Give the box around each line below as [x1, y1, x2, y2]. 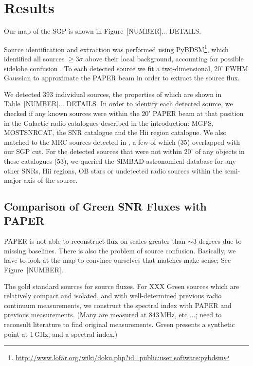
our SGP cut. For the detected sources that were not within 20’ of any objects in [4, 146, 245, 156]
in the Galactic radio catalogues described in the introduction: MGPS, [4, 117, 214, 128]
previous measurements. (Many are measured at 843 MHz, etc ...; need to [4, 309, 222, 320]
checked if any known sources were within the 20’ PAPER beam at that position [4, 108, 244, 118]
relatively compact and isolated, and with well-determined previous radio [4, 290, 222, 301]
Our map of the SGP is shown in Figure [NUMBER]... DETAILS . [4, 26, 201, 36]
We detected [4, 89, 41, 99]
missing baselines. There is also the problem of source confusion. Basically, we [4, 245, 236, 255]
